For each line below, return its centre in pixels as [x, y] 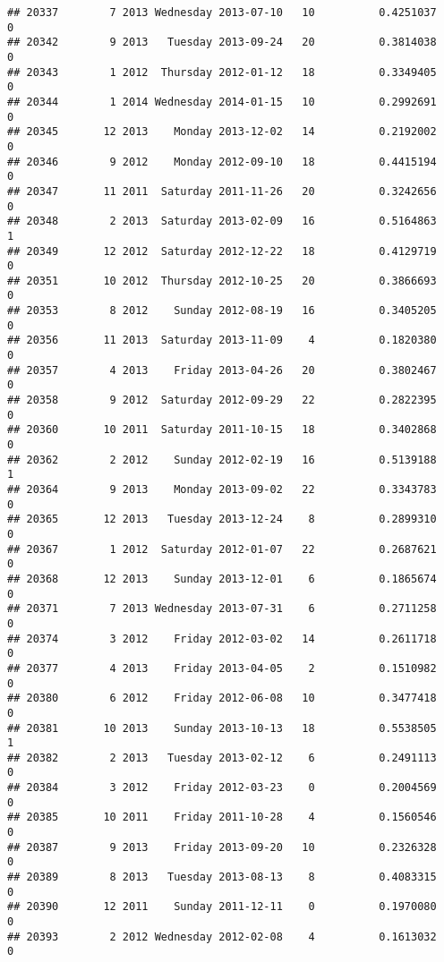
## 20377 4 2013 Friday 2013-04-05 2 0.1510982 [222, 668]
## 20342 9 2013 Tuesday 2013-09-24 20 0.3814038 [222, 43]
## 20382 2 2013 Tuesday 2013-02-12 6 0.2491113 [222, 758]
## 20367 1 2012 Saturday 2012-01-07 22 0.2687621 [222, 549]
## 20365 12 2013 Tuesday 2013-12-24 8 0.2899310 [222, 519]
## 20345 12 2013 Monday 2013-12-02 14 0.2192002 [222, 132]
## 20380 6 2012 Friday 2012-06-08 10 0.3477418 [222, 698]
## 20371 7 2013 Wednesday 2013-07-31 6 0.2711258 [222, 609]
